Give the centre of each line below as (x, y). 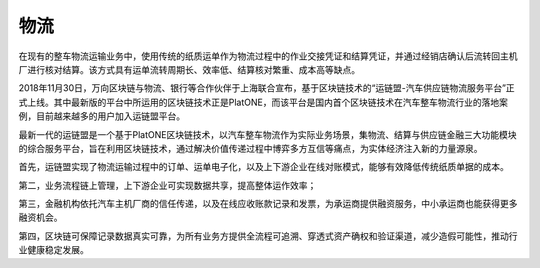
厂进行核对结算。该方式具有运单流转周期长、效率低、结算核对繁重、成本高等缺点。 (189, 69)
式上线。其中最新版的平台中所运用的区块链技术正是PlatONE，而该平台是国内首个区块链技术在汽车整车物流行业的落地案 (263, 102)
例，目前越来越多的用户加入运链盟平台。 (101, 116)
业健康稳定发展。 (53, 250)
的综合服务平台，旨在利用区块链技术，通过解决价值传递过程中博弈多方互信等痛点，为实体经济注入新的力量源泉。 (250, 148)
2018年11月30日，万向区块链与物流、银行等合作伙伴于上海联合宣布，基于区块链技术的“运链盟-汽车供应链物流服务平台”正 (266, 88)
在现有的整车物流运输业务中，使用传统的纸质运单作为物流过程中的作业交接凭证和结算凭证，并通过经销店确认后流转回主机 (268, 56)
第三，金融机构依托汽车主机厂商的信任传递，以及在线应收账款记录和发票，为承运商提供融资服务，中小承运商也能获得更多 (268, 204)
